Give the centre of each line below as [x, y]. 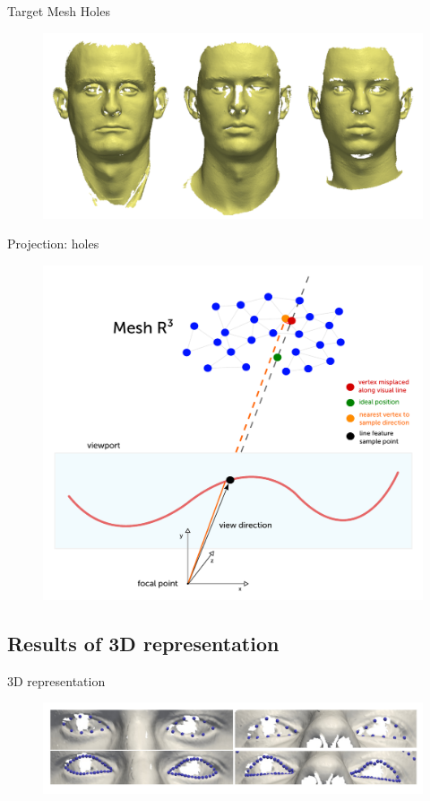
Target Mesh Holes [59, 11]
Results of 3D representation [143, 643]
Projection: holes [53, 244]
